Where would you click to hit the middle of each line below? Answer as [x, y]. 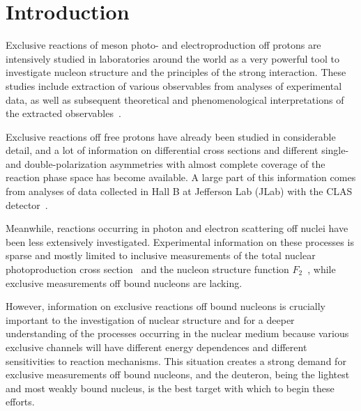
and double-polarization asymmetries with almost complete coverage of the [166, 163]
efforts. [20, 402]
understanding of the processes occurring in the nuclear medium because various [177, 333]
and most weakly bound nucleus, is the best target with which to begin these [170, 388]
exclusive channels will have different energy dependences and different [156, 347]
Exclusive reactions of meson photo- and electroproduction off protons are [163, 45]
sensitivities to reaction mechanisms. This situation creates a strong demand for [176, 360]
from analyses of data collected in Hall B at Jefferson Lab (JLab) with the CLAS [179, 191]
